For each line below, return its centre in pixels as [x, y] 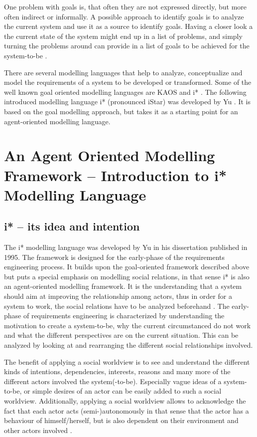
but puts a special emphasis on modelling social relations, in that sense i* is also [127, 276]
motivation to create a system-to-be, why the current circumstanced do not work [128, 325]
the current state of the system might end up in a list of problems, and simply [123, 36]
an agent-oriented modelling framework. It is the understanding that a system [123, 286]
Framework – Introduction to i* [115, 175]
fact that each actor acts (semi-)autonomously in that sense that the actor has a [127, 410]
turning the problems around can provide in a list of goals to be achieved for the [127, 46]
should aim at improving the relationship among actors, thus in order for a [118, 296]
